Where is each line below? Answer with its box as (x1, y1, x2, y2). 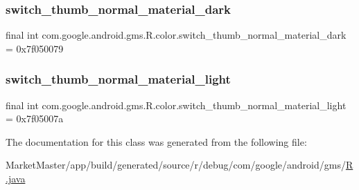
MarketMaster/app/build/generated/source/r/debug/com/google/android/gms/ (6, 158, 346, 172)
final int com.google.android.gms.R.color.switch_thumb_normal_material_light (6, 97, 347, 112)
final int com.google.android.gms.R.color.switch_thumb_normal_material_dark (6, 28, 347, 42)
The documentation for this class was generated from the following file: (6, 134, 307, 149)
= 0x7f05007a (6, 111, 64, 126)
